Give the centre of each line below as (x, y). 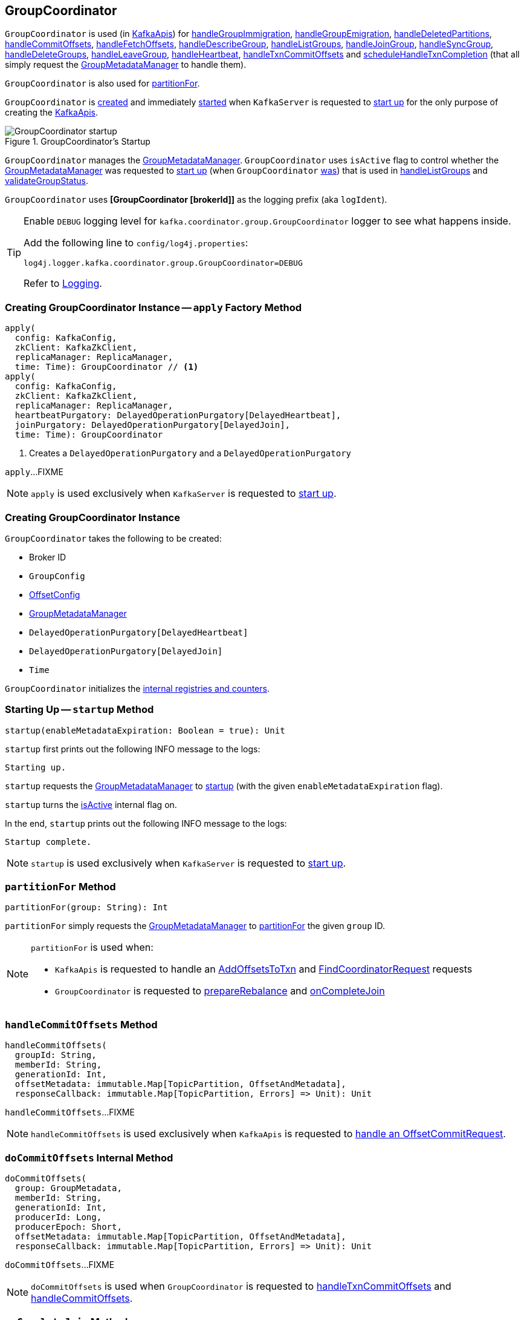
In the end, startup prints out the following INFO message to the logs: (146, 823)
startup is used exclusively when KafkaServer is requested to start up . (189, 863)
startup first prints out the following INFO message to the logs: (133, 749)
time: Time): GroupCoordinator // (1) (107, 367)
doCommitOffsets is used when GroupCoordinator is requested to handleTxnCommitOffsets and (241, 1286)
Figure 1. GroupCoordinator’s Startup (78, 142)
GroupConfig (57, 576)
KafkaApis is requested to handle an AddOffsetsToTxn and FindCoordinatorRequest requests (264, 969)
